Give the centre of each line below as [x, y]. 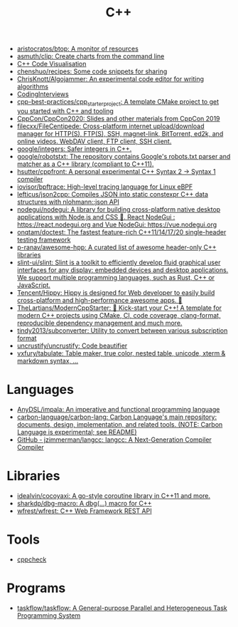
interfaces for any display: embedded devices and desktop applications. [123, 270]
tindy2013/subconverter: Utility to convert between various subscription [122, 330]
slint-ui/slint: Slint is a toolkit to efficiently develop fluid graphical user [119, 262]
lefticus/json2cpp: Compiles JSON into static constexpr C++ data [113, 194]
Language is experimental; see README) [77, 432]
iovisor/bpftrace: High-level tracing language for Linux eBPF [105, 187]
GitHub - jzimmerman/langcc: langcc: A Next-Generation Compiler [114, 440]
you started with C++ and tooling [65, 110]
